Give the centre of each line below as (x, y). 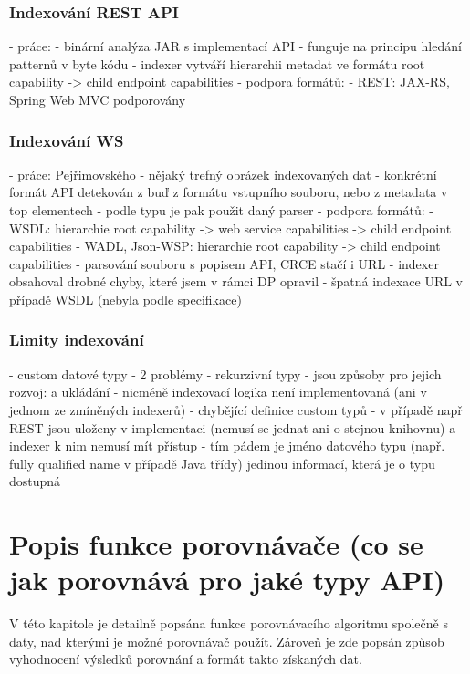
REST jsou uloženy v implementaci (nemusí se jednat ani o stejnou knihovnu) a (233, 427)
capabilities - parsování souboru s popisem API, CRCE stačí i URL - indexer (224, 263)
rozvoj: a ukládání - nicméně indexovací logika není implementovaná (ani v (218, 392)
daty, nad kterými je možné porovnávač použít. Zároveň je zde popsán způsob (227, 641)
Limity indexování (77, 340)
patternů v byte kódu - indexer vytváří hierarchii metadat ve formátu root (217, 63)
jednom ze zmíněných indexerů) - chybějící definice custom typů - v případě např (236, 409)
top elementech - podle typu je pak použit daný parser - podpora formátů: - (221, 210)
